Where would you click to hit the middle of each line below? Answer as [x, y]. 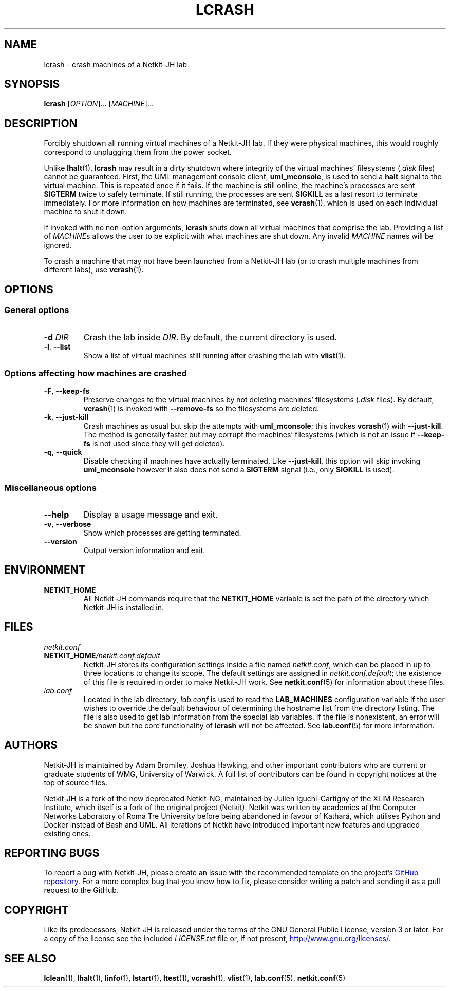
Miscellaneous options [50, 488]
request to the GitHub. [81, 890]
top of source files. [76, 782]
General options [37, 310]
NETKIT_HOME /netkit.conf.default [102, 655]
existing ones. [67, 833]
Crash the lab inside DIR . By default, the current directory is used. [210, 337]
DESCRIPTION [41, 123]
